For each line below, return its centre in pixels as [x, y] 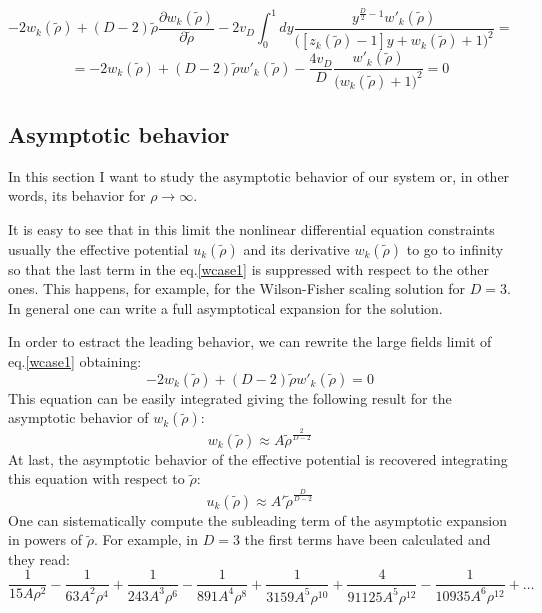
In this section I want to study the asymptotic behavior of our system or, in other [259, 175]
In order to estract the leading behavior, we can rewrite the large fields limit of [250, 341]
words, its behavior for [77, 195]
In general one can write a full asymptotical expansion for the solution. [225, 307]
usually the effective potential [98, 248]
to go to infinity [455, 248]
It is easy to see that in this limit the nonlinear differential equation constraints [251, 229]
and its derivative [296, 248]
